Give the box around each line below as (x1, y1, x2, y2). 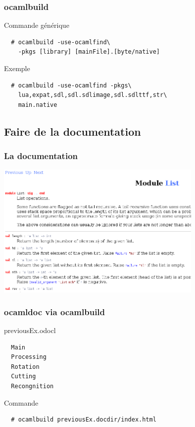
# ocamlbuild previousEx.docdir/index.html (11, 416, 156, 424)
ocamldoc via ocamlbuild (4, 305, 105, 318)
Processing (11, 353, 47, 361)
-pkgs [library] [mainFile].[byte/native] (18, 48, 160, 56)
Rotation (11, 363, 40, 370)
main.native (18, 101, 57, 108)
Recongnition (11, 383, 54, 390)
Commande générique (4, 20, 69, 30)
